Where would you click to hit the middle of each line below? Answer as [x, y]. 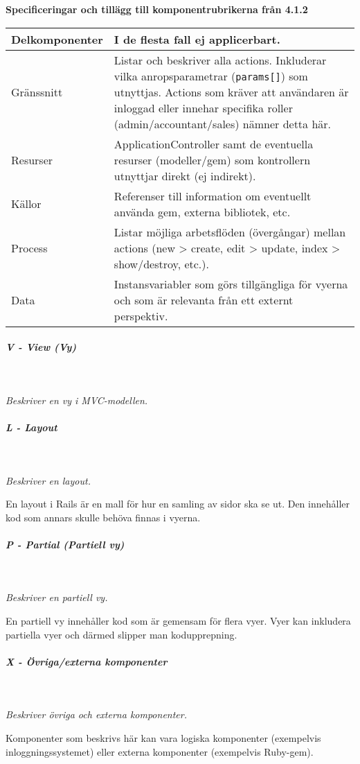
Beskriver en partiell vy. [57, 597]
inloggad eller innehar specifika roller [203, 107]
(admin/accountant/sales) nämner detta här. [223, 123]
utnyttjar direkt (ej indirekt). [185, 175]
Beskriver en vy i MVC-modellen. [77, 400]
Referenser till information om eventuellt [213, 196]
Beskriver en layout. [48, 480]
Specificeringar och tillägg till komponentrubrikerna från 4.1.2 [157, 9]
